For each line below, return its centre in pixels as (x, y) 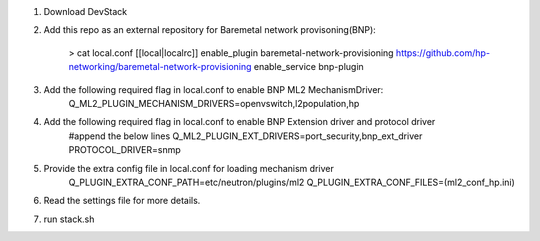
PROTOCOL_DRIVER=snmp (124, 150)
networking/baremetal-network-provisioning (160, 67)
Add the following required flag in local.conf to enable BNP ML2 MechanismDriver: (213, 89)
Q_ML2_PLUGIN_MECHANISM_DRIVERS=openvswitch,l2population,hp (214, 103)
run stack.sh (69, 219)
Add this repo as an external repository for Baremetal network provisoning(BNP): (210, 30)
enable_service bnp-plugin (308, 67)
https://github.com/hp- (442, 52)
